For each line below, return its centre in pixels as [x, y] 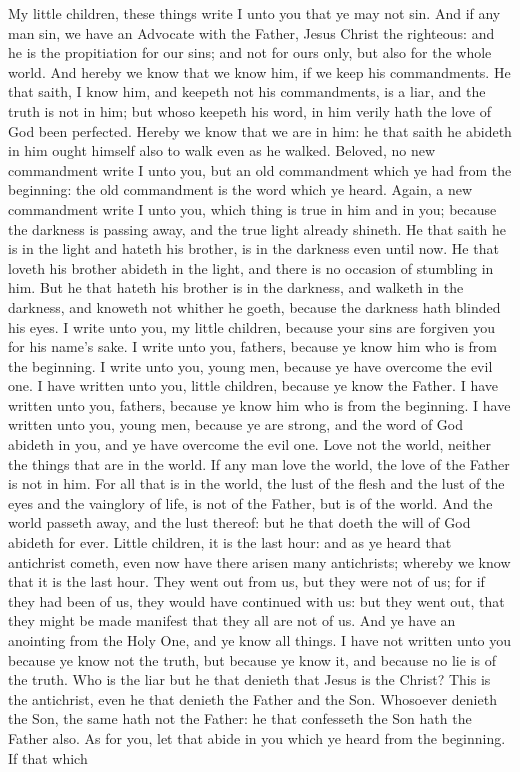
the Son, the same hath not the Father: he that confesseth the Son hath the [240, 718]
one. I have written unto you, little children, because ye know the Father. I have [253, 385]
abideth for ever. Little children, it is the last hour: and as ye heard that [230, 542]
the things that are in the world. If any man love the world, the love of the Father [259, 463]
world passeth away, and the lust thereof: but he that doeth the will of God [239, 522]
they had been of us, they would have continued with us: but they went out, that [256, 600]
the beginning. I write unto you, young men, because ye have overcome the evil [250, 365]
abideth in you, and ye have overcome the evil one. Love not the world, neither [249, 444]
